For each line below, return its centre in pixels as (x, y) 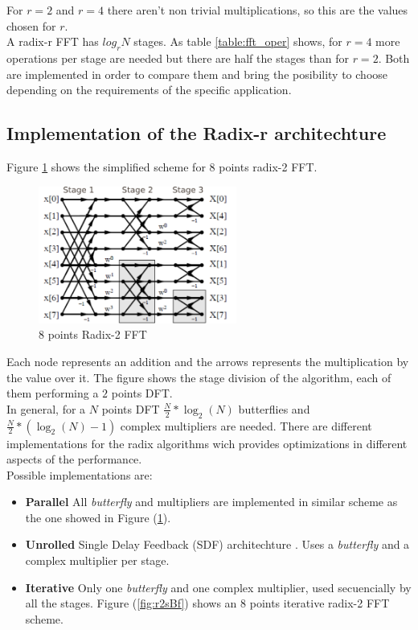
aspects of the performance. (74, 459)
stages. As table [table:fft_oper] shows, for (238, 41)
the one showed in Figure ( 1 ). (98, 517)
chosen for (31, 25)
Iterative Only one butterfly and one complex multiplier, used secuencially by (218, 587)
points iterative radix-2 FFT (320, 603)
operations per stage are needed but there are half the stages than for (178, 58)
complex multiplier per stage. (97, 560)
